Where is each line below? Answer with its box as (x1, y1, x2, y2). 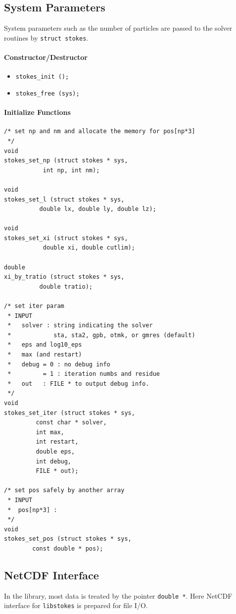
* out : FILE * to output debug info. (7, 380, 149, 387)
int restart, (36, 438, 79, 446)
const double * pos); (32, 545, 103, 552)
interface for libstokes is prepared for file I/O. (4, 600, 148, 611)
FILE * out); (36, 467, 79, 475)
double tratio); (39, 283, 93, 290)
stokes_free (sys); (15, 90, 80, 97)
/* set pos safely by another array (4, 487, 125, 494)
